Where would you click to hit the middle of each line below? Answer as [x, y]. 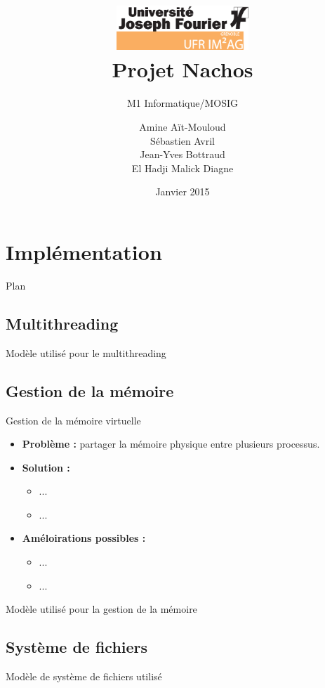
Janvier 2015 [183, 192]
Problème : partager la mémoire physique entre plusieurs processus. [171, 444]
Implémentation [84, 251]
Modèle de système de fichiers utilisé [84, 676]
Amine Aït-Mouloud [183, 127]
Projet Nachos [183, 69]
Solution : [46, 467]
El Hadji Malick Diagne [183, 168]
